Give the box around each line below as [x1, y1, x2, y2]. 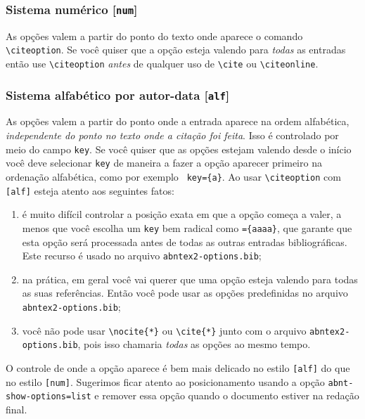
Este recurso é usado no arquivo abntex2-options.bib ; [22, 248, 262, 263]
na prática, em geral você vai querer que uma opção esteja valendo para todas [22, 271, 358, 286]
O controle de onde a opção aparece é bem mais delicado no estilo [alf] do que [6, 360, 350, 375]
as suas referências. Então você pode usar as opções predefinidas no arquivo [22, 285, 348, 300]
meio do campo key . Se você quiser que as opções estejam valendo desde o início [6, 141, 352, 156]
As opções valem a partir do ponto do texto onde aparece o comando [6, 28, 303, 43]
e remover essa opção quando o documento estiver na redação [94, 388, 359, 403]
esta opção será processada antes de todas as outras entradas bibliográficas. [22, 234, 347, 249]
